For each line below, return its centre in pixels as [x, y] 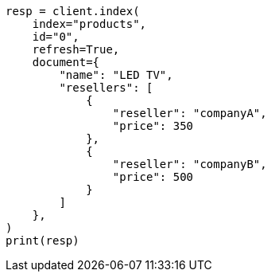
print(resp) [43, 241]
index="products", [89, 24]
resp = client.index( [73, 11]
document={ [66, 62]
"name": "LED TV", [116, 75]
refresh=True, [76, 49]
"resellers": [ [106, 88]
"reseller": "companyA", [190, 113]
